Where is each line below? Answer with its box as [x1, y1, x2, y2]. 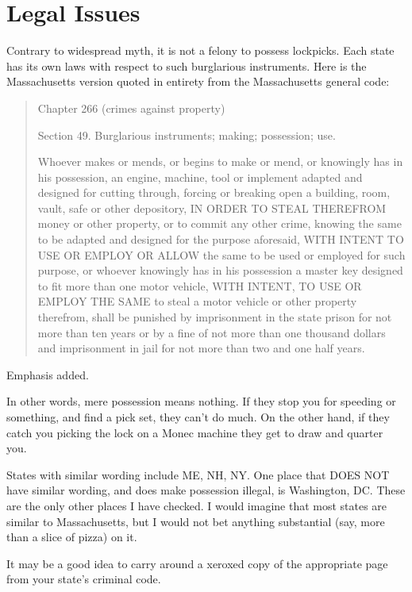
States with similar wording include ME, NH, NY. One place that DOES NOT [6, 466, 390, 482]
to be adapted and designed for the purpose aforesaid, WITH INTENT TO [37, 231, 404, 248]
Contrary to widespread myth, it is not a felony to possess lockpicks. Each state [6, 42, 395, 59]
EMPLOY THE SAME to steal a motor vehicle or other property [37, 293, 357, 309]
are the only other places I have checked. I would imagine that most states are [6, 497, 387, 513]
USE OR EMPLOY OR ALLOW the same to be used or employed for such [37, 246, 406, 263]
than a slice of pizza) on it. [6, 529, 137, 545]
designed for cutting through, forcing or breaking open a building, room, [37, 184, 391, 201]
